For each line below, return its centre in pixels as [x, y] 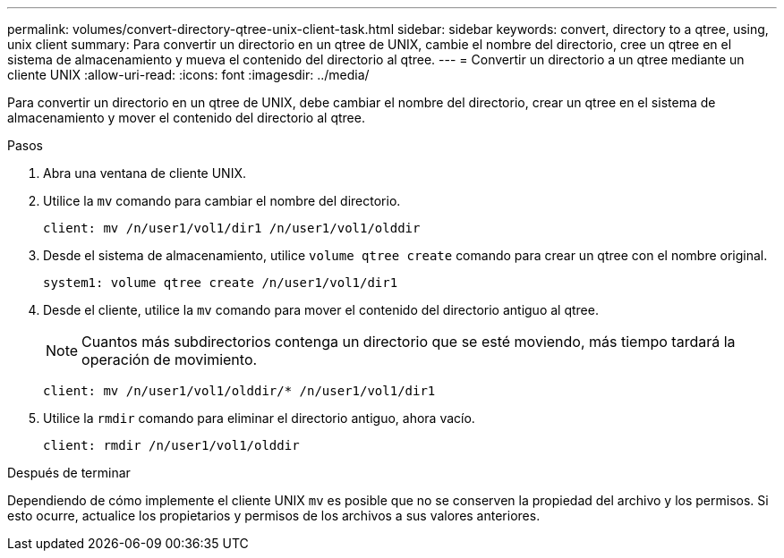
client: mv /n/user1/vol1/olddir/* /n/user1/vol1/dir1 [239, 391]
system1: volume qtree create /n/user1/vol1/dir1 [221, 283]
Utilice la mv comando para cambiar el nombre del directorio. [222, 201]
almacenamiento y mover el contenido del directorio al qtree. [186, 118]
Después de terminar [69, 473]
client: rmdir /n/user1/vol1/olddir [171, 445]
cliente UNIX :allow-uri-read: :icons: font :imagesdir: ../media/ [188, 75]
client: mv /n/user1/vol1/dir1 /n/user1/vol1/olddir [232, 228]
